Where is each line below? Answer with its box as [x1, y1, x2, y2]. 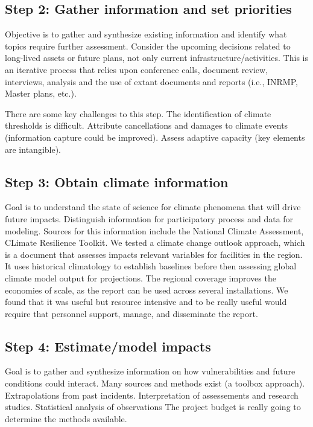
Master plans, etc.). [5, 87, 77, 100]
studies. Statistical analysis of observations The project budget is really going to [5, 400, 301, 413]
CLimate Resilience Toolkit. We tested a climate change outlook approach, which [5, 236, 305, 249]
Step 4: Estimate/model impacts [5, 336, 211, 355]
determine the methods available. [5, 412, 127, 425]
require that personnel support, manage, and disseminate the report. [5, 307, 258, 319]
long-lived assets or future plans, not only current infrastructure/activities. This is [5, 51, 308, 64]
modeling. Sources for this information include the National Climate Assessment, [5, 224, 304, 237]
